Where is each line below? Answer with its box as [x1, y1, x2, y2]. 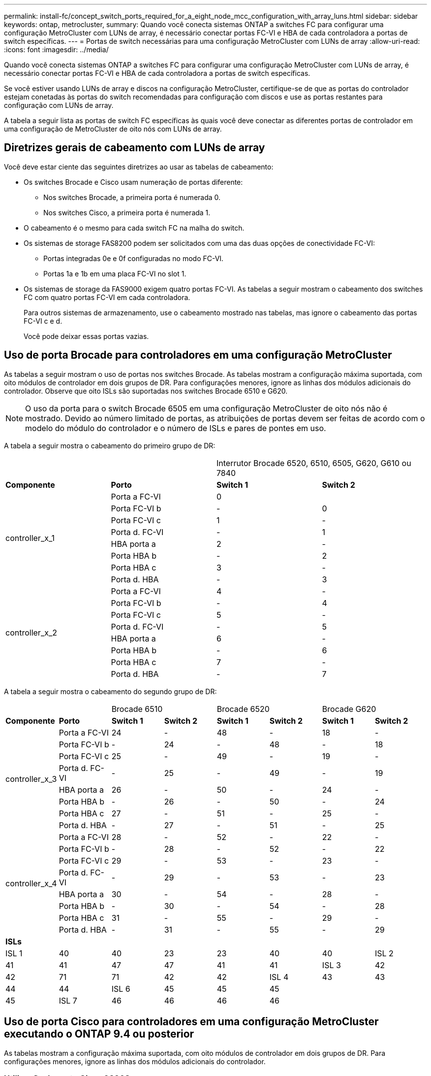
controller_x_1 [5, 533, 55, 543]
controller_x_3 [5, 773, 57, 784]
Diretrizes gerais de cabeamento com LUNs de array [4, 141, 265, 154]
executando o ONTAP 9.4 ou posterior [4, 1028, 194, 1041]
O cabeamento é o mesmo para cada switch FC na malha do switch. [24, 223, 245, 232]
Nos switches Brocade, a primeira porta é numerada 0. [43, 193, 221, 202]
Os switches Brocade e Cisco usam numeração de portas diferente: [24, 177, 243, 186]
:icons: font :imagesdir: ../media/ [4, 45, 109, 54]
